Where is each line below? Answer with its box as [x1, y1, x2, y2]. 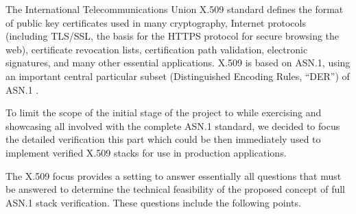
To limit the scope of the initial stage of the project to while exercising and [5, 105, 322, 120]
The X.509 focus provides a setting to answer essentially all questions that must [5, 168, 342, 183]
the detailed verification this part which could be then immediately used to [5, 132, 321, 146]
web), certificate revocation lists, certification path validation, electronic [5, 42, 308, 56]
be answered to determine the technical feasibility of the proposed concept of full [5, 182, 346, 196]
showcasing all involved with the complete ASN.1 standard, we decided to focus [5, 118, 340, 133]
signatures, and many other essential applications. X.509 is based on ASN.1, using [5, 55, 351, 70]
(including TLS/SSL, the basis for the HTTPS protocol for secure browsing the [5, 29, 340, 43]
